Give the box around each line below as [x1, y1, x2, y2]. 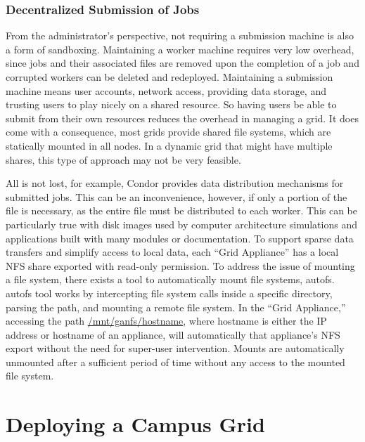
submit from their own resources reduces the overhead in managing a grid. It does [6, 110, 359, 125]
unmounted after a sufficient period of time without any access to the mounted [6, 354, 345, 369]
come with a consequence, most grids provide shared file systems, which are [6, 124, 331, 139]
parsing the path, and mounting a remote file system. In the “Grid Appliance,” [6, 299, 346, 314]
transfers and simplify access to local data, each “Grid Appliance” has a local [6, 245, 339, 259]
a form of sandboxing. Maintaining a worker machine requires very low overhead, [6, 41, 354, 56]
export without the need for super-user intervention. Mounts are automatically [6, 341, 345, 356]
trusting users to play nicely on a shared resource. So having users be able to [6, 97, 337, 112]
